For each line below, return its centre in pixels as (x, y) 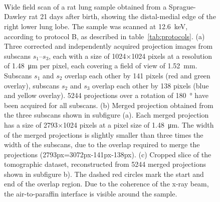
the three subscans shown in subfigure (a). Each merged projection (106, 115)
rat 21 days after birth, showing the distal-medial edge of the (122, 16)
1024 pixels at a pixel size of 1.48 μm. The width (138, 124)
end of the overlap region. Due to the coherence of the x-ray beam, (106, 184)
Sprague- (182, 6)
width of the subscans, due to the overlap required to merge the (102, 144)
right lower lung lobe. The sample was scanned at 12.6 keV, (96, 26)
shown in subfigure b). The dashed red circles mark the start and (104, 174)
